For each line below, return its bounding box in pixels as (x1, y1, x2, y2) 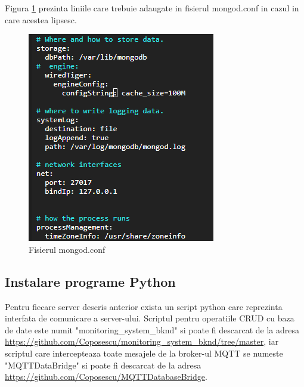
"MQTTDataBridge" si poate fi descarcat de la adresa (5, 358, 201, 371)
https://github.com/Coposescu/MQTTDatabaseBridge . (5, 370, 207, 383)
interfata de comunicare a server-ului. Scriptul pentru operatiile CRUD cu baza (5, 312, 294, 324)
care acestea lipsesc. (5, 13, 77, 26)
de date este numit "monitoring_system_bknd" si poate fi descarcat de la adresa (5, 323, 300, 336)
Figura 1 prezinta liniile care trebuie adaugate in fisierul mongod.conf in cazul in (5, 2, 299, 14)
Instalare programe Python (5, 272, 176, 290)
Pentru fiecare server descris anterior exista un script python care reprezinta (5, 300, 283, 312)
